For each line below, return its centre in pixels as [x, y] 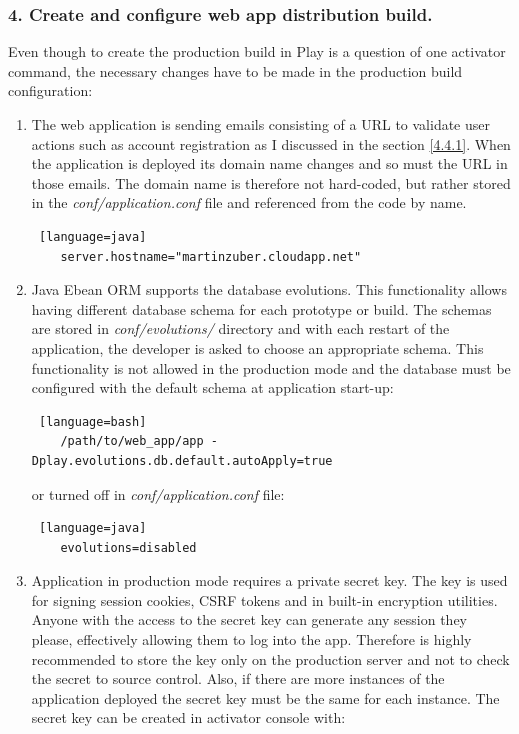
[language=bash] [92, 421]
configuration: [50, 90]
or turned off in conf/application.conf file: [158, 493]
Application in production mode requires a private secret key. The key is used [269, 580]
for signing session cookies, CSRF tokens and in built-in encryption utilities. [264, 599]
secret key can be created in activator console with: [188, 717]
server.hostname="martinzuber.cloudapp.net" [211, 256]
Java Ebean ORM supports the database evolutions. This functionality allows [269, 289]
